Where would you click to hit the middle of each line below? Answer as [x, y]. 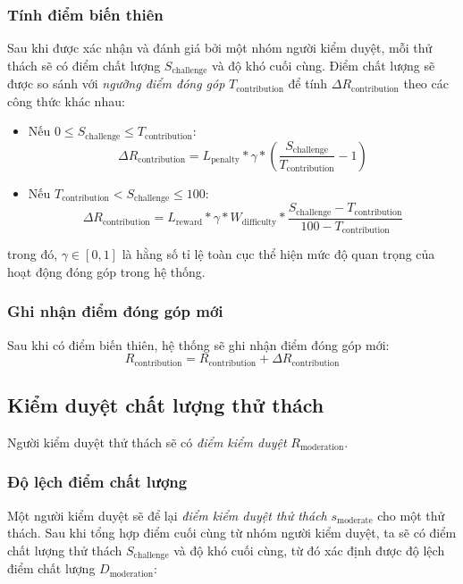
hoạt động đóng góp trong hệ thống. [106, 271]
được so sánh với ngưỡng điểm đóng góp [116, 83]
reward [189, 222]
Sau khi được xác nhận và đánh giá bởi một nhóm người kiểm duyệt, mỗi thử [220, 48]
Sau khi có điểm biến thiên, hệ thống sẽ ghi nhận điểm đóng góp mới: [198, 344]
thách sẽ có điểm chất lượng [84, 65]
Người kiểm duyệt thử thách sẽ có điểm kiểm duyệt [147, 442]
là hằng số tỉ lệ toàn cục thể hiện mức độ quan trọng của [278, 254]
